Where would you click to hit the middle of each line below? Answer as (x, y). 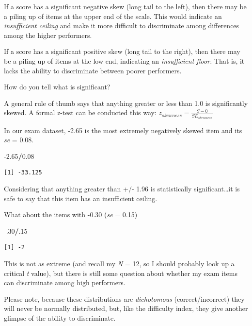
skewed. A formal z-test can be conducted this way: (80, 112)
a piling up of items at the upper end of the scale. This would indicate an (113, 16)
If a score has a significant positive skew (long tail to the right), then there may (122, 51)
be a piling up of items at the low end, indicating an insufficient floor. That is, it (124, 60)
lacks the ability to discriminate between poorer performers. (93, 70)
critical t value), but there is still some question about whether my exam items (121, 273)
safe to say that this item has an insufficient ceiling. (81, 198)
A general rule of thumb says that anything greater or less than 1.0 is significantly (126, 103)
